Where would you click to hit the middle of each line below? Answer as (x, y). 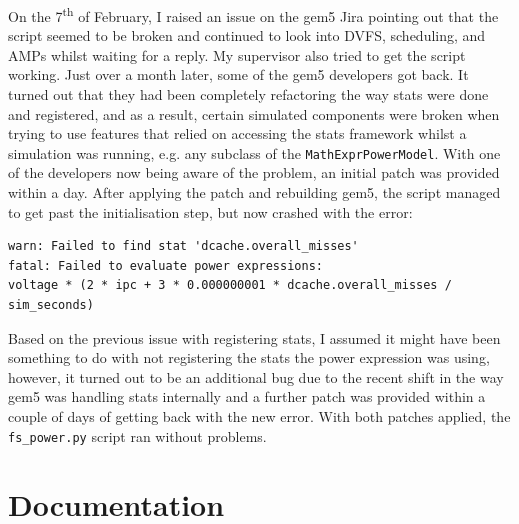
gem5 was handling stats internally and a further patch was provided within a (247, 396)
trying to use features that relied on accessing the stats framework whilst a (237, 133)
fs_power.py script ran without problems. (137, 435)
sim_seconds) (51, 305)
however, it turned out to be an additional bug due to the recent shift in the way (256, 376)
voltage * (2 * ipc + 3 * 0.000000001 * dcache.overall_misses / (230, 285)
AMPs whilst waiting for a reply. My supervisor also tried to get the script (237, 54)
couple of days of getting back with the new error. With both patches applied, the (259, 416)
